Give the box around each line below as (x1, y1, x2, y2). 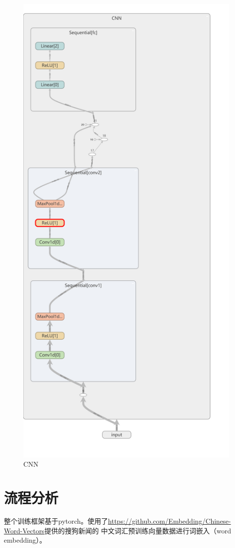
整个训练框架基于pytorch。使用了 (4, 516, 108, 526)
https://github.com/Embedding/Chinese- (108, 516, 231, 526)
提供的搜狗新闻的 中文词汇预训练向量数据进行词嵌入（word (44, 525, 232, 535)
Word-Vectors (4, 525, 45, 535)
